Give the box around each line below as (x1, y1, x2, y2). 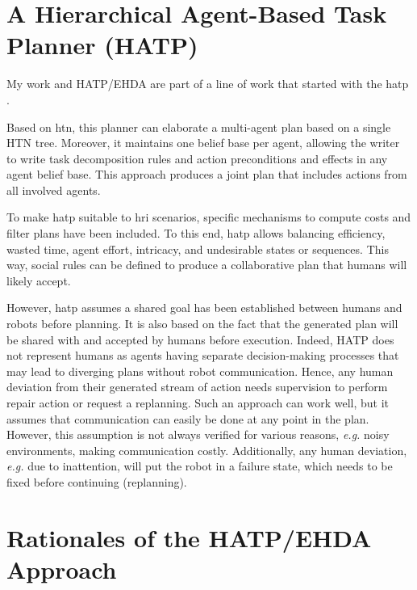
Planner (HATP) (6, 28, 198, 61)
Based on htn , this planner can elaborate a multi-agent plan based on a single (6, 118, 391, 135)
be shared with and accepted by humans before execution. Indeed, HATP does (6, 331, 394, 348)
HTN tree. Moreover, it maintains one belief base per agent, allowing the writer (6, 134, 400, 151)
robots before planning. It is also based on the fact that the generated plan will (6, 315, 398, 332)
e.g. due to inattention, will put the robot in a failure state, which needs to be (6, 457, 393, 474)
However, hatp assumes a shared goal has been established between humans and (6, 299, 402, 316)
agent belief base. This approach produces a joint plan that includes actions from (6, 166, 407, 183)
